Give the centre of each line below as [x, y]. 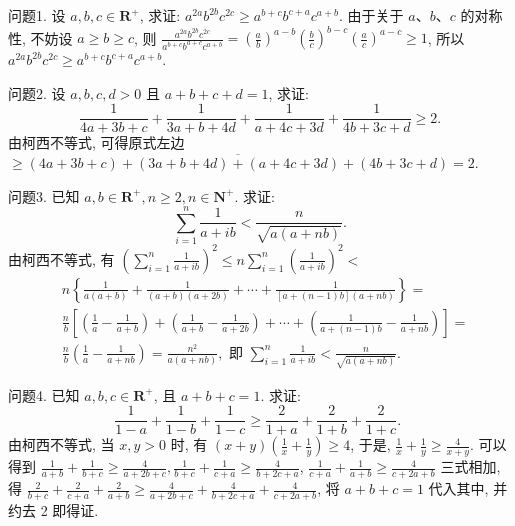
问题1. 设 [37, 15]
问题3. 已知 [44, 195]
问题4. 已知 [44, 394]
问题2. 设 [37, 92]
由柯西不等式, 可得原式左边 [96, 142]
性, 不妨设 [40, 37]
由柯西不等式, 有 [61, 258]
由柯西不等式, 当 [61, 444]
